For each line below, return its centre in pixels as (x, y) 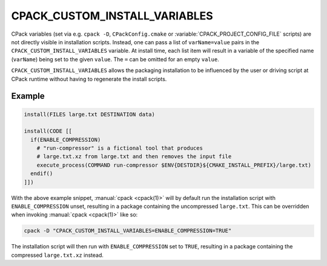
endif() (42, 174)
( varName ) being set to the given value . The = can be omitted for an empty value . (115, 59)
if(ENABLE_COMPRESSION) (66, 140)
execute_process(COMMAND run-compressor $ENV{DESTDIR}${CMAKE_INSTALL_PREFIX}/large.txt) (174, 165)
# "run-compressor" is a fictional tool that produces (120, 148)
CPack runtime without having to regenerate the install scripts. (89, 79)
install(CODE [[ (48, 131)
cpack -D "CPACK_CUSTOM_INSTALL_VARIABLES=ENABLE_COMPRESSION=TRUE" (128, 231)
